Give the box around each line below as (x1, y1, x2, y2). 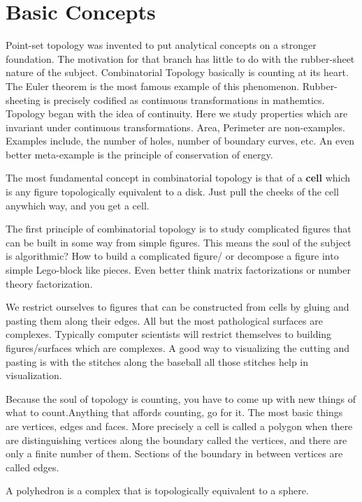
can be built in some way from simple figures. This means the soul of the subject (6, 235, 352, 249)
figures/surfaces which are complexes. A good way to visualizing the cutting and (6, 341, 350, 355)
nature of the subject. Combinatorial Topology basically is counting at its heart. (6, 65, 349, 80)
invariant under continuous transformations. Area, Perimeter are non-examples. (6, 119, 345, 134)
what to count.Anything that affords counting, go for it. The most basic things (6, 405, 343, 420)
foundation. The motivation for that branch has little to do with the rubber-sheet (6, 51, 355, 66)
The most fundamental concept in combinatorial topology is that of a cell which (6, 170, 351, 185)
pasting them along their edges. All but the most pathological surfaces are (6, 313, 323, 327)
